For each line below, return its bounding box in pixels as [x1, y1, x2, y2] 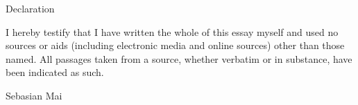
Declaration [6, 1, 55, 15]
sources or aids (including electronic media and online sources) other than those [6, 38, 345, 52]
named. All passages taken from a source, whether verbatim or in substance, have [6, 51, 352, 66]
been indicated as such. [6, 65, 104, 79]
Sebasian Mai [6, 88, 62, 102]
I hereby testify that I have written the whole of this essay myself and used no [6, 24, 339, 39]
